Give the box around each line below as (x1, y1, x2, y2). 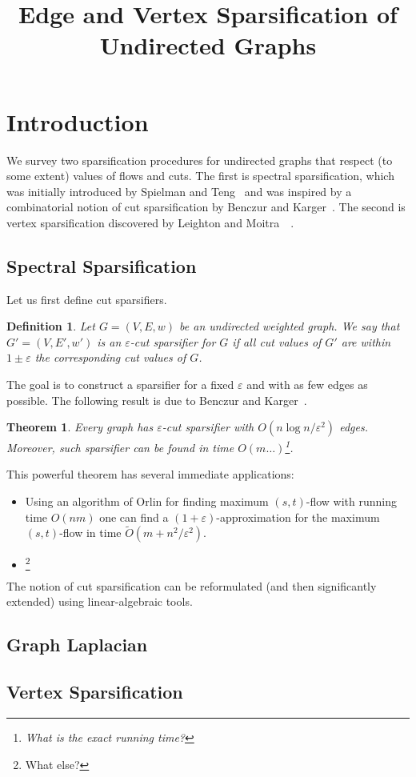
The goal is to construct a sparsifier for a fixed (6, 376, 234, 393)
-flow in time (59, 524, 122, 541)
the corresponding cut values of (34, 349, 186, 366)
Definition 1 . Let (6, 318, 95, 334)
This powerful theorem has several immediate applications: (6, 466, 294, 483)
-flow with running (306, 493, 398, 510)
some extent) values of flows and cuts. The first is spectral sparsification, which (6, 167, 394, 184)
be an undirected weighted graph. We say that (179, 318, 400, 334)
